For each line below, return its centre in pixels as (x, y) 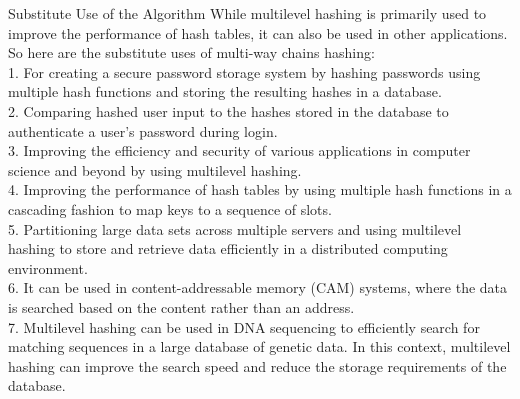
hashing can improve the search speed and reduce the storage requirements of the (257, 365)
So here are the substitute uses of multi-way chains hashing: (191, 52)
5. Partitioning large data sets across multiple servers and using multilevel (235, 228)
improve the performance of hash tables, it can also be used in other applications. (258, 32)
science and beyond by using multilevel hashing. (155, 169)
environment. (48, 267)
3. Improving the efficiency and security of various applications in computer (239, 150)
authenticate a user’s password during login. (143, 130)
